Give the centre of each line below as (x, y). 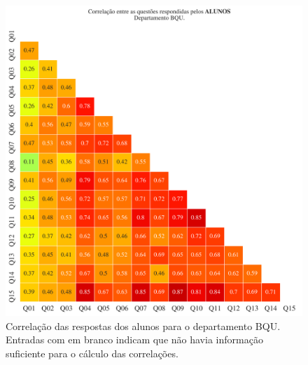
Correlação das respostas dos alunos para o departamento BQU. (143, 325)
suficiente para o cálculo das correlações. (92, 353)
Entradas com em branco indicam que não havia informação (134, 339)
